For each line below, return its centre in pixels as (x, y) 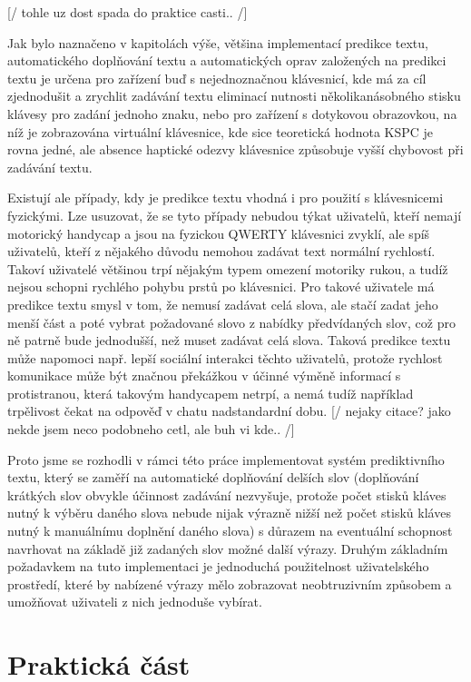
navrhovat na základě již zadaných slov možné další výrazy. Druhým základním (228, 548)
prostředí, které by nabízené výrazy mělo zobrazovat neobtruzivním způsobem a (230, 583)
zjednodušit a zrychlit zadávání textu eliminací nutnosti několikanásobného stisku (234, 96)
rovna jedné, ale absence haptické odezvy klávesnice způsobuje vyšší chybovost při (235, 149)
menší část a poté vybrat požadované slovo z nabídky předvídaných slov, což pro (231, 322)
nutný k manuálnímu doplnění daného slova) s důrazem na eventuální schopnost (230, 531)
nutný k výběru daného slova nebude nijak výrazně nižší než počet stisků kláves (229, 513)
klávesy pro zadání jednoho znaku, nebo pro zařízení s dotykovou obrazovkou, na (232, 113)
